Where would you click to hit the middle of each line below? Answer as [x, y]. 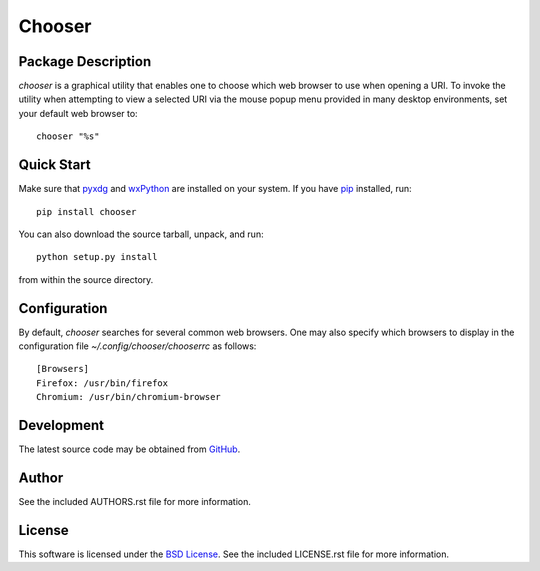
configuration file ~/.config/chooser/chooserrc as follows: [137, 346]
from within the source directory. [86, 279]
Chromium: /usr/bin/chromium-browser [129, 397]
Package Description [85, 61]
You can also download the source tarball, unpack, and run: [141, 234]
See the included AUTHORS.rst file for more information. [135, 501]
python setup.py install [97, 257]
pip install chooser [86, 211]
